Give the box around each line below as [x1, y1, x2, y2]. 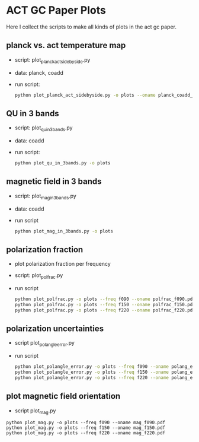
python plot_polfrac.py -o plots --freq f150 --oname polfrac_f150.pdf [14, 301, 195, 307]
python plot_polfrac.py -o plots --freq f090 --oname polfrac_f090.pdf [14, 296, 195, 302]
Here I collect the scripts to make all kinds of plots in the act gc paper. [6, 23, 176, 30]
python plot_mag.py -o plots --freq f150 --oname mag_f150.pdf [6, 425, 166, 431]
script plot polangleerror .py [14, 339, 75, 348]
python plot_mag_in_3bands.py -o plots [14, 228, 114, 234]
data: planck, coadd [14, 69, 63, 76]
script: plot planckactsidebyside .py [14, 56, 91, 65]
